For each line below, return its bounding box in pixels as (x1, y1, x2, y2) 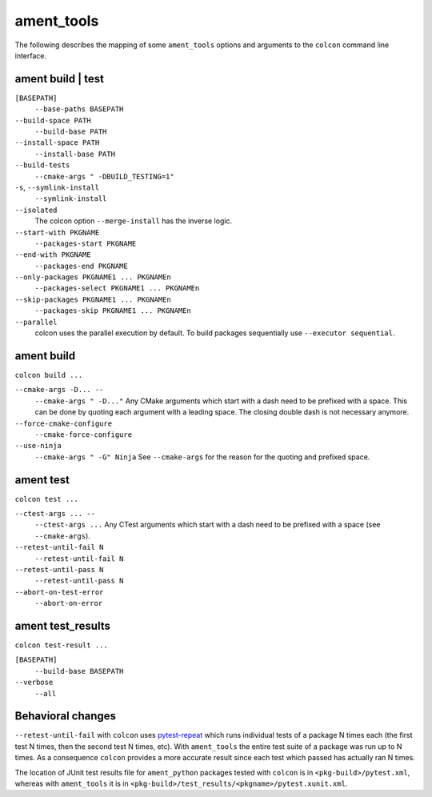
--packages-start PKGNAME (34, 238, 137, 248)
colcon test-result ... (14, 641, 108, 650)
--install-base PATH (34, 149, 116, 158)
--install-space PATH (14, 138, 100, 147)
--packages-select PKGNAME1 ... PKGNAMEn (34, 284, 200, 293)
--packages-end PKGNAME (34, 261, 128, 270)
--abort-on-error (34, 599, 103, 608)
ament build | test (14, 72, 104, 86)
